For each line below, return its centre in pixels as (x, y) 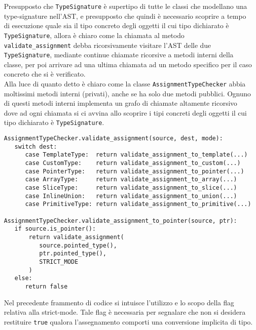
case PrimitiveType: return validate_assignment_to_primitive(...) (138, 204)
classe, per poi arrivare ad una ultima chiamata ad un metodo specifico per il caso (128, 64)
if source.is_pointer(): (55, 229)
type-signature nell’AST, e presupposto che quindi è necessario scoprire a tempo (125, 16)
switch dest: (36, 146)
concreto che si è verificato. (45, 74)
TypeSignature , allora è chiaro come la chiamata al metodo (94, 35)
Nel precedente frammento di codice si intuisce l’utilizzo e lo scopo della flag (119, 302)
